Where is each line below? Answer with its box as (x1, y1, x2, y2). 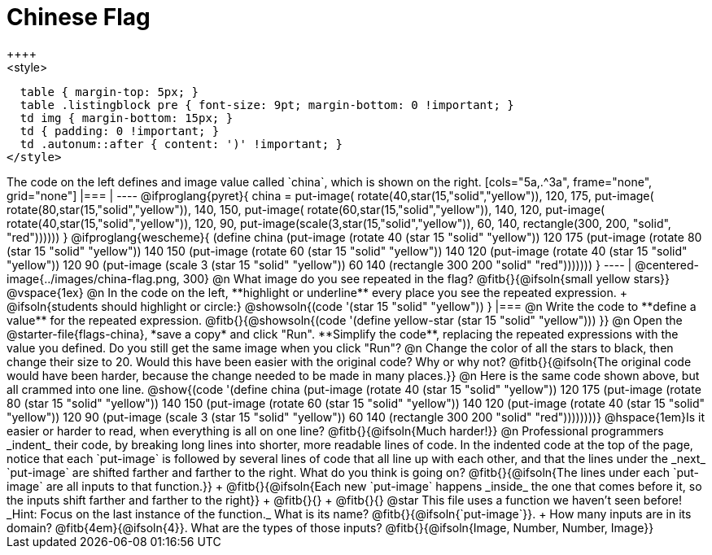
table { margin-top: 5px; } (20, 85, 199, 98)
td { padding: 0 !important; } (20, 124, 220, 138)
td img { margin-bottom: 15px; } (20, 111, 234, 125)
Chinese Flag (7, 3, 151, 31)
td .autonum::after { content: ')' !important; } (20, 137, 343, 151)
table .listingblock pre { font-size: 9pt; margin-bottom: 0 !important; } (20, 98, 514, 111)
